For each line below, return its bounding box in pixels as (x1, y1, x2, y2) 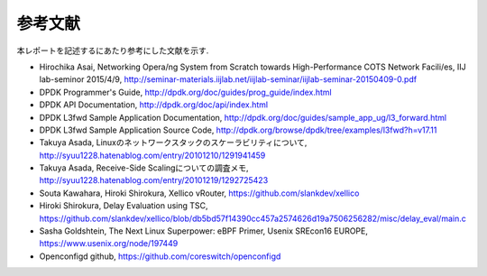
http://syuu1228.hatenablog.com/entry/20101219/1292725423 (39, 175, 269, 186)
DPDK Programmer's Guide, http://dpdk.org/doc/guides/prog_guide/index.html (39, 87, 333, 97)
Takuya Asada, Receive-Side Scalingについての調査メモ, (39, 162, 249, 173)
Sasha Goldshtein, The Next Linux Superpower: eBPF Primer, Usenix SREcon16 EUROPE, (39, 225, 369, 236)
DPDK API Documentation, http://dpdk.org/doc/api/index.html (39, 99, 269, 110)
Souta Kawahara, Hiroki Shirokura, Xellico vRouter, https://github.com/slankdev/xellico (39, 188, 360, 198)
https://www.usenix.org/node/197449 (39, 238, 179, 249)
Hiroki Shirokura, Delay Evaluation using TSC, (39, 200, 208, 211)
